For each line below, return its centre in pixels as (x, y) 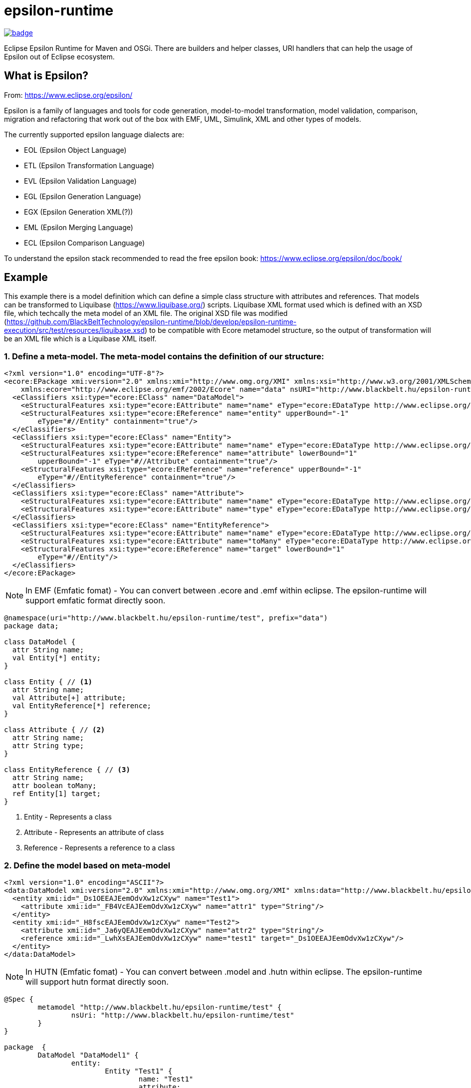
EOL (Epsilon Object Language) (75, 150)
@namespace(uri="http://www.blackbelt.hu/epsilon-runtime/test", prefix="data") (166, 618)
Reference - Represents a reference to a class (100, 848)
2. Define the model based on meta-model (87, 865)
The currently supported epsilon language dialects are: (94, 134)
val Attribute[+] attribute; (69, 698)
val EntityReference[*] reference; (82, 706)
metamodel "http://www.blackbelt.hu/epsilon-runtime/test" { (160, 1007)
